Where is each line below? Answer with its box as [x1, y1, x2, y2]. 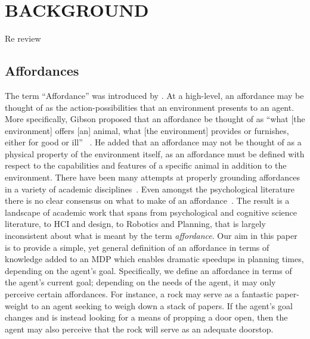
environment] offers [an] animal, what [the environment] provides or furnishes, [5, 124, 289, 136]
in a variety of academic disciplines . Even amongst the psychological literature [5, 182, 294, 195]
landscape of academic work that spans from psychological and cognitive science [5, 206, 297, 218]
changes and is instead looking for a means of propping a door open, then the [5, 311, 288, 324]
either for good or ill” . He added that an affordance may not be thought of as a [5, 136, 302, 148]
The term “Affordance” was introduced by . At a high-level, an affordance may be [5, 89, 304, 101]
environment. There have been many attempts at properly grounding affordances [5, 171, 300, 184]
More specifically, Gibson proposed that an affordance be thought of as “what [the [5, 113, 305, 125]
